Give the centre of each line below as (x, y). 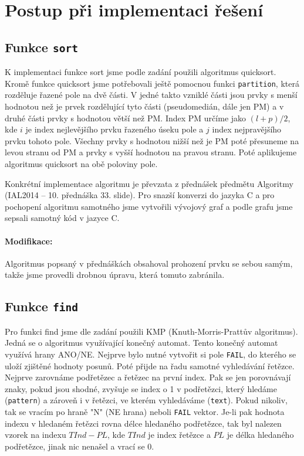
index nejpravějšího (247, 129)
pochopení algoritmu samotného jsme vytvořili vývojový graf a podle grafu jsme (149, 206)
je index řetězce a (179, 435)
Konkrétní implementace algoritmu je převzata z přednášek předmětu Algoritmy (149, 183)
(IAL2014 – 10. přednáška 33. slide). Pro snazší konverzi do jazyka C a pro (140, 195)
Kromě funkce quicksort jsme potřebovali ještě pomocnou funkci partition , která (152, 83)
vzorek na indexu (36, 435)
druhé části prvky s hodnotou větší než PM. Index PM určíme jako (126, 118)
